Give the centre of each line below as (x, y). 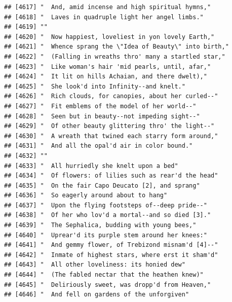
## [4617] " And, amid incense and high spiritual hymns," (108, 7)
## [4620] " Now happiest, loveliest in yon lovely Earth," (109, 37)
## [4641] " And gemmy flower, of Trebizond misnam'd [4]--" (111, 245)
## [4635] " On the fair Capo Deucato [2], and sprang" (102, 185)
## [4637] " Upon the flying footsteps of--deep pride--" (106, 205)
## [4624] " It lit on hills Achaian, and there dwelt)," (106, 77)
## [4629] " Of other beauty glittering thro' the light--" (109, 126)
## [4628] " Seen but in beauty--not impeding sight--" (102, 116)
